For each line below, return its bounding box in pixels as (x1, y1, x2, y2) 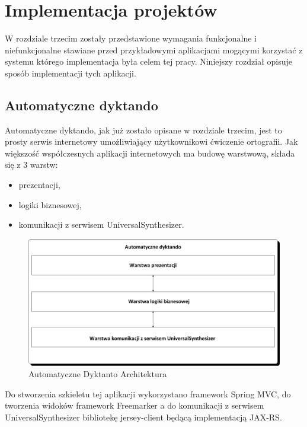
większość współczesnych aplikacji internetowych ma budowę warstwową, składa (5, 146, 295, 159)
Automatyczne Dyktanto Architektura (28, 368, 167, 380)
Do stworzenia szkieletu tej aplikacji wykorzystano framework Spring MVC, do (5, 387, 291, 400)
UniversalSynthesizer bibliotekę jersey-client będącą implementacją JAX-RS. (5, 410, 282, 423)
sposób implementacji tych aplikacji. (5, 66, 136, 79)
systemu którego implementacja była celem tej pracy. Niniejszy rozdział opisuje (5, 55, 293, 68)
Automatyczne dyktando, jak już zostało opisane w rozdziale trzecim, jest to (5, 123, 282, 136)
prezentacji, (18, 179, 60, 191)
